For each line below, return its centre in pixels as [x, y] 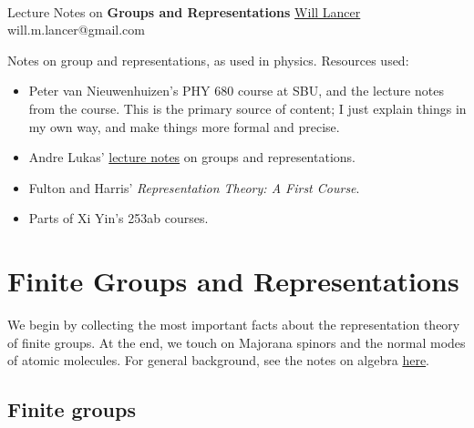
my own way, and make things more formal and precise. [184, 126]
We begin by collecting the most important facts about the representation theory [234, 325]
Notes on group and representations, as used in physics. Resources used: [208, 60]
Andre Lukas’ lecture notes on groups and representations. [192, 157]
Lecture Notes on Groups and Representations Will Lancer [184, 11]
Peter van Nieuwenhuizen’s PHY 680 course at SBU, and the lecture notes [236, 91]
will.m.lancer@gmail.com [76, 30]
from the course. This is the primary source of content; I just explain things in [247, 108]
